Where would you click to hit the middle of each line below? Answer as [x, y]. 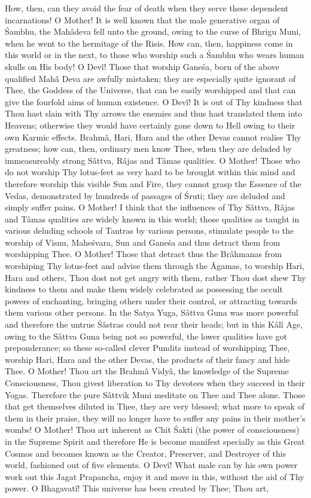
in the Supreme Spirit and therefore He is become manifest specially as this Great [155, 441]
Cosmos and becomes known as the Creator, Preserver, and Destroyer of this [146, 453]
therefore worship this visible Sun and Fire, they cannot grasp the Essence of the [153, 183]
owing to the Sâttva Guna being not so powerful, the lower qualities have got [146, 336]
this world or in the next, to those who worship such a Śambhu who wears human [155, 55]
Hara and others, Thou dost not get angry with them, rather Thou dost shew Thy [155, 277]
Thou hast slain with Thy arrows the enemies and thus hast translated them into [154, 113]
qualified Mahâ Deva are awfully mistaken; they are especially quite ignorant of [150, 78]
